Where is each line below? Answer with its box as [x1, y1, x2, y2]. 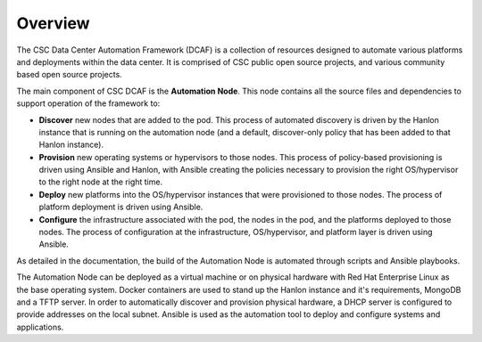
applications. [16, 322, 64, 332]
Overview [16, 13, 90, 33]
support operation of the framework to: [16, 98, 161, 109]
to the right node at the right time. [38, 176, 163, 187]
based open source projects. [16, 69, 122, 80]
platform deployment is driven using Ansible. [38, 201, 204, 213]
